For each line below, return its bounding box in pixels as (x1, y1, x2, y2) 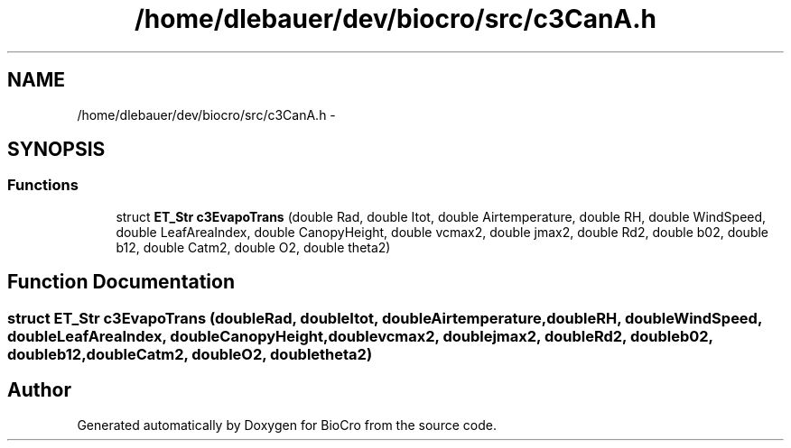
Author (7, 379, 71, 402)
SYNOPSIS (7, 138, 106, 161)
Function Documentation (7, 270, 235, 294)
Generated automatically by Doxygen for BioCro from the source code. (77, 416, 497, 433)
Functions (7, 176, 79, 195)
